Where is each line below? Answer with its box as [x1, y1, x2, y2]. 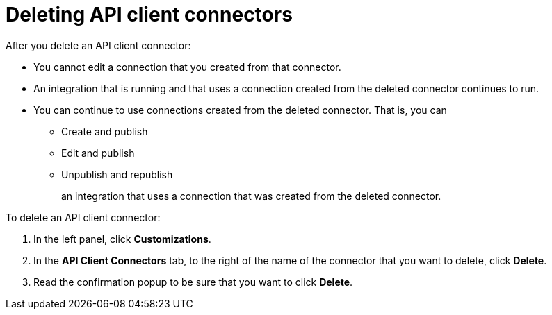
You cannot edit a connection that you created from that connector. [33, 60, 341, 73]
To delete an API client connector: [6, 211, 161, 223]
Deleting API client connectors [6, 3, 293, 26]
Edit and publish [61, 146, 135, 159]
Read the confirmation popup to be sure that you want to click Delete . [33, 275, 353, 288]
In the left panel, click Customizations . [33, 232, 211, 245]
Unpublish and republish [61, 168, 173, 180]
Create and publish [61, 125, 148, 137]
